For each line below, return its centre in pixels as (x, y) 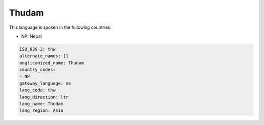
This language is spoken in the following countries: (60, 27)
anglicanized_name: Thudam (52, 63)
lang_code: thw (37, 90)
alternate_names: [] (44, 56)
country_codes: (37, 70)
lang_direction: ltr (44, 97)
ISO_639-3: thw (37, 49)
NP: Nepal (32, 36)
